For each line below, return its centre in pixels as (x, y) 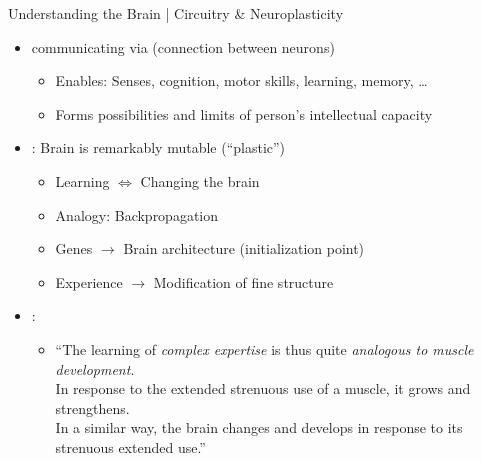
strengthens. (92, 407)
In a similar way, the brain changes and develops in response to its (259, 427)
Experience (89, 281)
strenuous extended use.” (130, 446)
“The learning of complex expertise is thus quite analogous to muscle (264, 348)
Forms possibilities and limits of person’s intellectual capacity (244, 113)
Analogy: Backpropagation (137, 214)
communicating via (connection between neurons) (183, 46)
